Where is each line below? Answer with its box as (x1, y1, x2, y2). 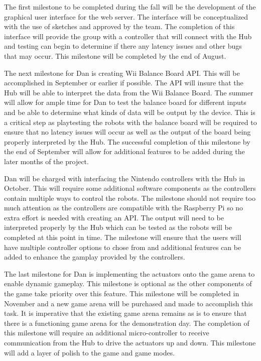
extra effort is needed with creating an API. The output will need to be (4, 212, 224, 222)
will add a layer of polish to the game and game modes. (4, 347, 175, 357)
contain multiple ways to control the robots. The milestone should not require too (4, 192, 255, 203)
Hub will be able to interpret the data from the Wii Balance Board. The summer (4, 87, 253, 97)
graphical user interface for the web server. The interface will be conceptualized (4, 11, 248, 22)
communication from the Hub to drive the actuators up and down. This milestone (4, 337, 256, 347)
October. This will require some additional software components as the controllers (4, 183, 256, 193)
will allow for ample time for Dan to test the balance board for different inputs (4, 97, 246, 107)
